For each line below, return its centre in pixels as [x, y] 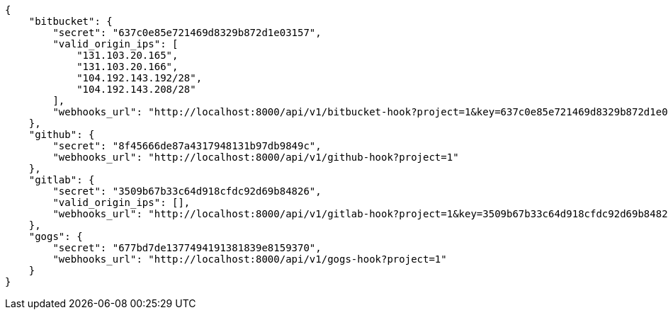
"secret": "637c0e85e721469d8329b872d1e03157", [187, 33]
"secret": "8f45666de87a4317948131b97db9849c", [187, 146]
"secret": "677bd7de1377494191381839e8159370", [187, 248]
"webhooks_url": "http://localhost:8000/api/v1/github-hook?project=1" [256, 157]
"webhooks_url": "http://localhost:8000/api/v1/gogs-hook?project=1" [250, 259]
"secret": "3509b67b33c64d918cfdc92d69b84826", [187, 191]
